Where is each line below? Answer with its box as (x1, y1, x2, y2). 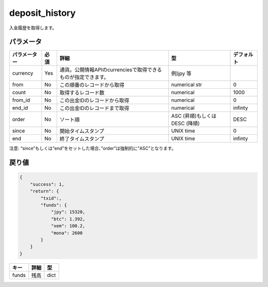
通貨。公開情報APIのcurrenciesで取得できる (60, 66, 162, 73)
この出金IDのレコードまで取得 (60, 105, 130, 112)
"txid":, (40, 195, 62, 201)
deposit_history (9, 7, 76, 18)
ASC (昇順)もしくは (171, 113, 217, 119)
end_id (12, 105, 28, 112)
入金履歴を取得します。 (9, 25, 57, 31)
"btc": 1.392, (51, 216, 85, 222)
